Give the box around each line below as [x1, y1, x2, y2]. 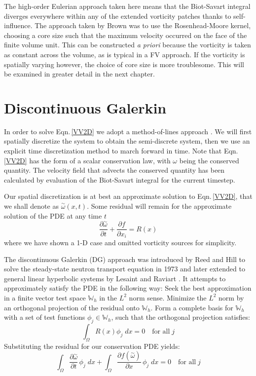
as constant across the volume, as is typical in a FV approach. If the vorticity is [4, 49, 245, 59]
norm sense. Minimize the [129, 292, 207, 302]
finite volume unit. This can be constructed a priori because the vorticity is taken [4, 39, 251, 50]
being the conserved [179, 155, 239, 165]
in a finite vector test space [4, 292, 86, 302]
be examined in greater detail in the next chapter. [4, 69, 155, 79]
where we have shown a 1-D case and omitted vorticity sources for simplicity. [4, 237, 237, 247]
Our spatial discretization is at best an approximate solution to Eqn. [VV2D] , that [4, 191, 253, 201]
